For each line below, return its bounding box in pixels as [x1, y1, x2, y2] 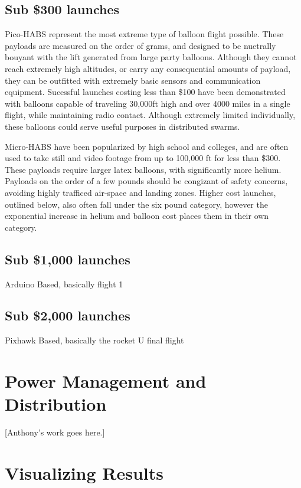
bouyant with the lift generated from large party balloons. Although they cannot [5, 51, 297, 63]
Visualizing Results [5, 460, 164, 484]
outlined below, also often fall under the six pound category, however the [5, 198, 268, 210]
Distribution [5, 392, 107, 416]
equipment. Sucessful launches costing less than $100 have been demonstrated [5, 86, 286, 98]
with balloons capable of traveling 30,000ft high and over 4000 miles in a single [5, 97, 290, 109]
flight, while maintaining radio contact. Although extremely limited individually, [5, 109, 296, 121]
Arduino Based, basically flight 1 [5, 277, 123, 290]
